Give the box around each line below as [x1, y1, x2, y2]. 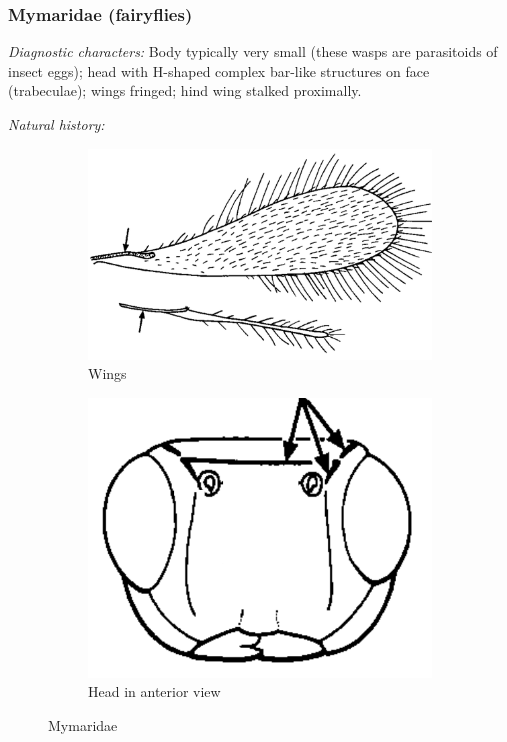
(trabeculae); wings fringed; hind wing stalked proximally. [8, 80, 362, 101]
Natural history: [8, 114, 105, 134]
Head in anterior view [88, 681, 221, 702]
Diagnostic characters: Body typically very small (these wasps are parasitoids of [8, 41, 498, 62]
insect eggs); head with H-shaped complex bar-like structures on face [8, 60, 430, 81]
